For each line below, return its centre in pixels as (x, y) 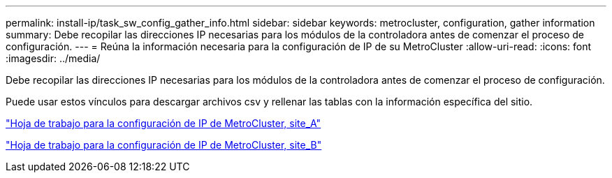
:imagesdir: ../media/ (53, 58)
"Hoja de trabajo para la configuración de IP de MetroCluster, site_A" (163, 123)
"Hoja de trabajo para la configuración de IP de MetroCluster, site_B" (164, 145)
